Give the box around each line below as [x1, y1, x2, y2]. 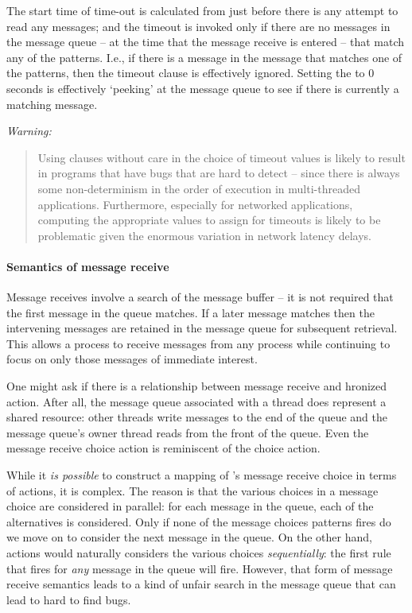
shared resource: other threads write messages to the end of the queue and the [6, 409, 387, 425]
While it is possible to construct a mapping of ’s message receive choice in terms [6, 467, 397, 483]
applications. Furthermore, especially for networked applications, [37, 196, 353, 212]
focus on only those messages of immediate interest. [6, 351, 258, 367]
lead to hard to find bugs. [6, 591, 131, 607]
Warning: [6, 122, 52, 139]
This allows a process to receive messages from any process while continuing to [6, 335, 391, 351]
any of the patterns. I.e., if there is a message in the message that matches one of [6, 48, 402, 65]
